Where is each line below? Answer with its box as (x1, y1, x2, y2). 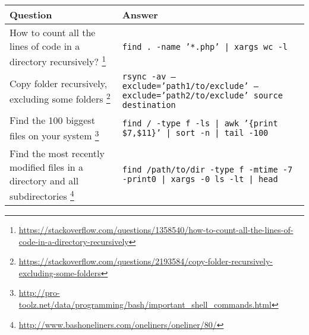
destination (122, 100, 176, 110)
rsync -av (122, 72, 166, 82)
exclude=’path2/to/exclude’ (122, 91, 249, 101)
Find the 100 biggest (10, 113, 95, 127)
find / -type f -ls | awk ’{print (122, 118, 278, 128)
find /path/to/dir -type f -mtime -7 (122, 165, 293, 175)
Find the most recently (10, 146, 105, 160)
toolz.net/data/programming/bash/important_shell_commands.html (18, 298, 272, 310)
